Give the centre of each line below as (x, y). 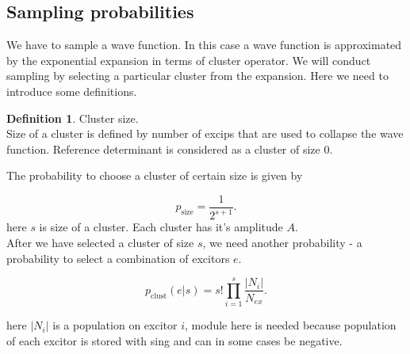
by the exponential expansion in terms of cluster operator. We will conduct (189, 60)
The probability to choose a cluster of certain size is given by (155, 175)
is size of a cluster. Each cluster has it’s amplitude (161, 227)
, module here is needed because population (291, 325)
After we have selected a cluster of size (100, 242)
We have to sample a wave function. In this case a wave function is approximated (204, 45)
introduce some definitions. (72, 91)
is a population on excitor (115, 325)
